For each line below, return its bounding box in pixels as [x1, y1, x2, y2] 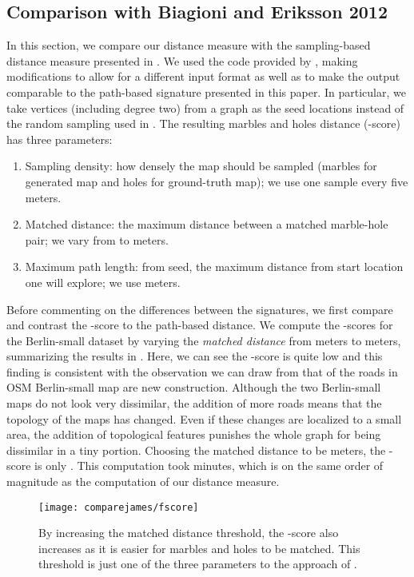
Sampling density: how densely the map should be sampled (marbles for [25, 157, 377, 174]
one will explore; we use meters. [25, 273, 181, 290]
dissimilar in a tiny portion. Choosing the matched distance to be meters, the [6, 441, 386, 458]
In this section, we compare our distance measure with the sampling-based [6, 37, 371, 54]
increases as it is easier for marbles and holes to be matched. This [38, 539, 360, 556]
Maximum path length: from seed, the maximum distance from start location [25, 258, 404, 275]
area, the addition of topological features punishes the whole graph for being [6, 426, 381, 443]
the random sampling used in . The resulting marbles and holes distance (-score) [6, 115, 401, 132]
